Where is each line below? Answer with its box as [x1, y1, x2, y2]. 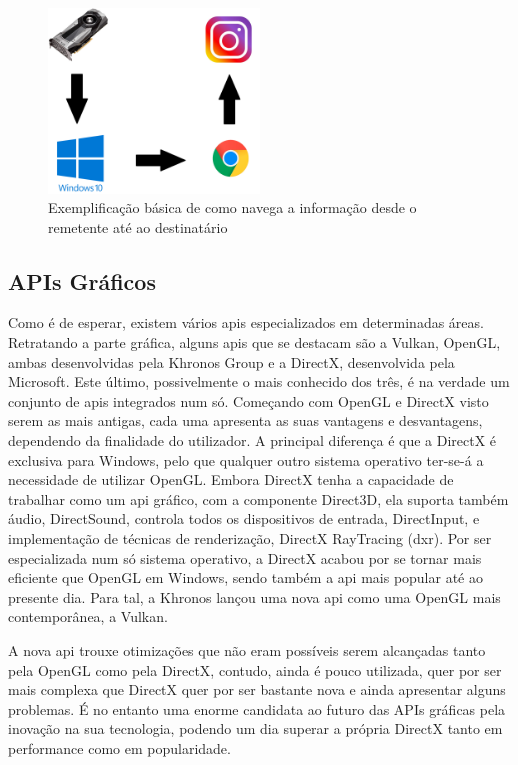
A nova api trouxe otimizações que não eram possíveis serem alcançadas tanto [8, 639, 486, 660]
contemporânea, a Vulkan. [8, 606, 168, 627]
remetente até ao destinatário [48, 216, 228, 237]
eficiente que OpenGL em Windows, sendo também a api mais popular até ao [8, 567, 483, 588]
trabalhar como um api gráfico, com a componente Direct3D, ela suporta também [8, 488, 509, 509]
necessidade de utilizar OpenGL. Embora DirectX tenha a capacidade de [8, 469, 454, 490]
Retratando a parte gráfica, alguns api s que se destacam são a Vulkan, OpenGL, [8, 332, 501, 353]
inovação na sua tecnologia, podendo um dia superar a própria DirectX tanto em [8, 718, 503, 739]
